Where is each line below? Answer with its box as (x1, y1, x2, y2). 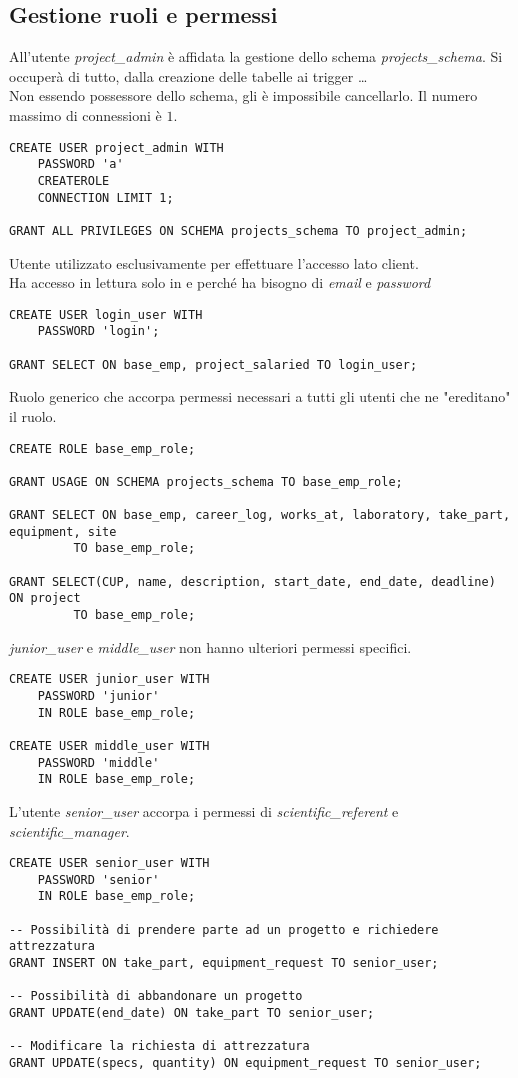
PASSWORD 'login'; (37, 324, 160, 339)
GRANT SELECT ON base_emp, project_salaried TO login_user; (9, 357, 418, 372)
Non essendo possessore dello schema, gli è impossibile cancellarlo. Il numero (9, 85, 478, 106)
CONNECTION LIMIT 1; (37, 190, 174, 205)
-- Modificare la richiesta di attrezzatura (9, 1039, 310, 1054)
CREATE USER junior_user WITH (9, 672, 210, 687)
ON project (9, 591, 81, 606)
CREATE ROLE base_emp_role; (9, 441, 196, 456)
